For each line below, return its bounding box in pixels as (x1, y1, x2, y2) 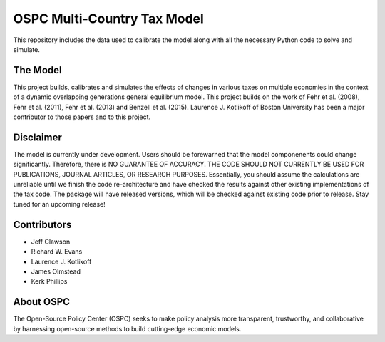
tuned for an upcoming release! (13, 199, 106, 208)
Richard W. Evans (31, 247, 83, 256)
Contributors (13, 218, 72, 231)
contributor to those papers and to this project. (13, 113, 151, 121)
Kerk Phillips (31, 277, 68, 286)
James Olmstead (31, 267, 81, 276)
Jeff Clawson (31, 237, 71, 246)
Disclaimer (13, 131, 62, 143)
